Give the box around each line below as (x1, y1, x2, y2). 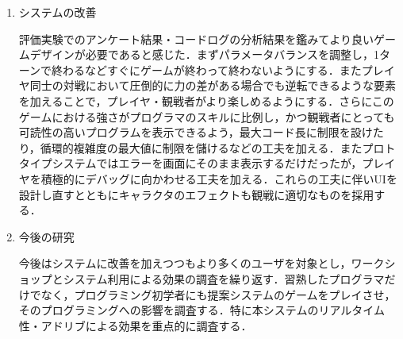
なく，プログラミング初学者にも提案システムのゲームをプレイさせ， (40, 286, 396, 302)
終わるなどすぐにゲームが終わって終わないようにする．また (52, 61, 362, 78)
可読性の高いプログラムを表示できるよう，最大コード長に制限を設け (18, 124, 373, 141)
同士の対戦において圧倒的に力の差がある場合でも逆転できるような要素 (29, 77, 397, 94)
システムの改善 (18, 4, 97, 20)
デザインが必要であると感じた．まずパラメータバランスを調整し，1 (29, 46, 379, 63)
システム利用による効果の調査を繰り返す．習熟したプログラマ (63, 270, 385, 287)
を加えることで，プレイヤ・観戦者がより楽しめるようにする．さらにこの (18, 92, 394, 109)
